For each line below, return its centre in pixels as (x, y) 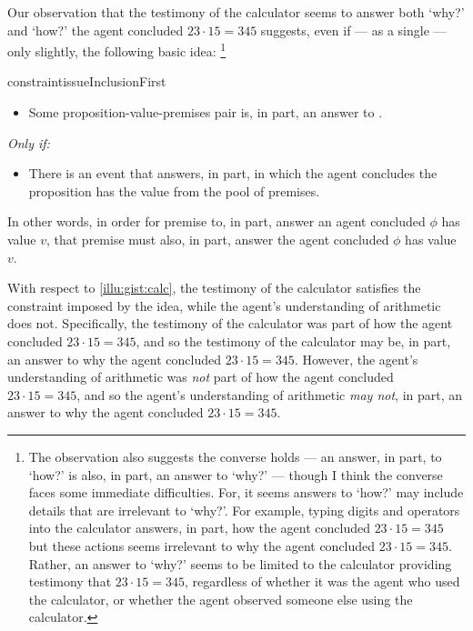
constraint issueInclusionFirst (87, 81)
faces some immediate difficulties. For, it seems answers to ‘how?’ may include (246, 492)
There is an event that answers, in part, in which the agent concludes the (233, 173)
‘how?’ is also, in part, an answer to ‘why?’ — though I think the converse (236, 474)
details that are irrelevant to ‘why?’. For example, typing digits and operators (244, 510)
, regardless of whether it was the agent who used (322, 581)
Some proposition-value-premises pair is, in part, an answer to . (206, 112)
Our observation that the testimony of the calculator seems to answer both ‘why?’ (236, 12)
